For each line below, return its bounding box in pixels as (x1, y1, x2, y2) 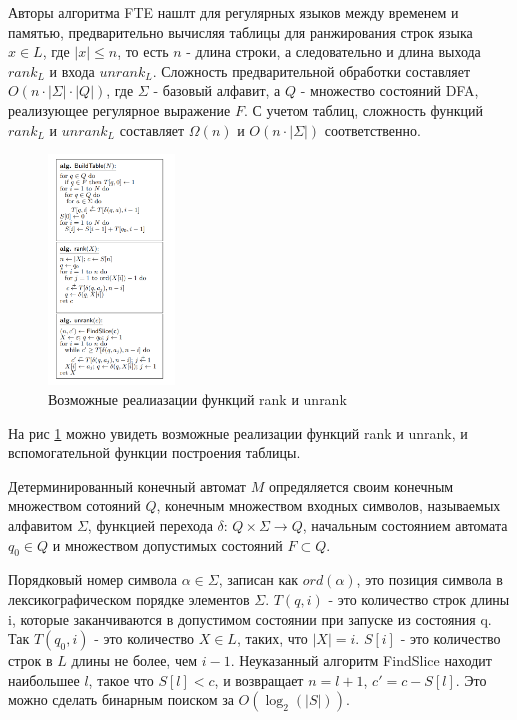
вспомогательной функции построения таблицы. (8, 442, 301, 463)
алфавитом (8, 515, 73, 536)
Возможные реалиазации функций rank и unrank (48, 389, 347, 410)
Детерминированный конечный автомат (8, 475, 246, 496)
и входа (49, 60, 95, 81)
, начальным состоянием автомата (302, 515, 508, 536)
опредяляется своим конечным (268, 475, 454, 496)
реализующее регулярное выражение (8, 99, 231, 120)
